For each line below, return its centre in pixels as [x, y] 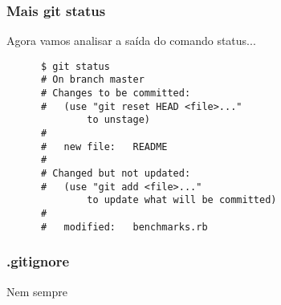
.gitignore [38, 261]
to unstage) [118, 120]
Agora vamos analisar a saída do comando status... [131, 41]
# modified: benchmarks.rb [124, 227]
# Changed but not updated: [116, 174]
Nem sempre [37, 291]
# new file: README [104, 146]
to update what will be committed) [182, 200]
